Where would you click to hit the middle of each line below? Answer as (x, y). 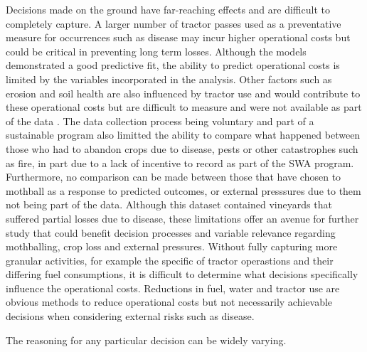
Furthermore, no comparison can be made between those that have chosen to (174, 177)
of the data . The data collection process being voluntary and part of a (160, 121)
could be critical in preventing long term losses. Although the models (156, 51)
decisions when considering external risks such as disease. (130, 316)
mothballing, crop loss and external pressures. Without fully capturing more (172, 246)
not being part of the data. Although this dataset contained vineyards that (169, 204)
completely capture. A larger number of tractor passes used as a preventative (174, 23)
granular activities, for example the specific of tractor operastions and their (170, 260)
